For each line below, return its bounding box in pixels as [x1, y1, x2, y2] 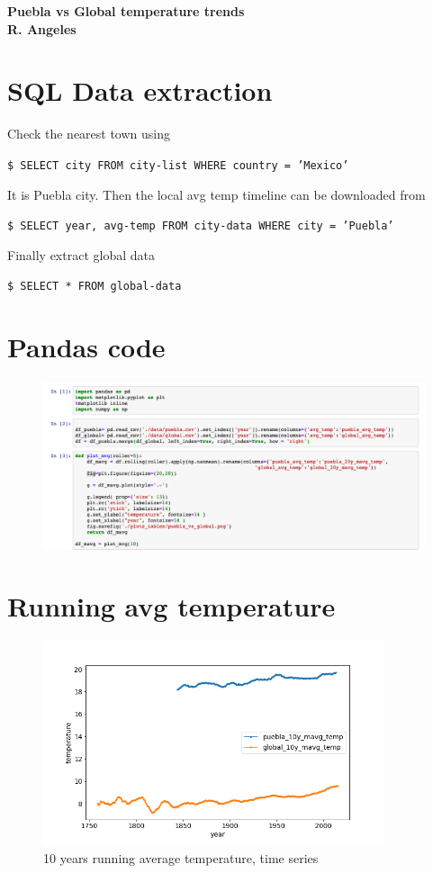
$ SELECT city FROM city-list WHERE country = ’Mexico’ [7, 158, 349, 172]
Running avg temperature [7, 588, 336, 625]
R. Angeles [7, 19, 77, 38]
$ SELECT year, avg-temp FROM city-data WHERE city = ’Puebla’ [7, 220, 394, 233]
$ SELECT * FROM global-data [7, 280, 182, 293]
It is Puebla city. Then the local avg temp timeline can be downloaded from [7, 184, 426, 203]
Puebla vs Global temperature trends [7, 2, 245, 20]
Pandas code [7, 328, 166, 365]
